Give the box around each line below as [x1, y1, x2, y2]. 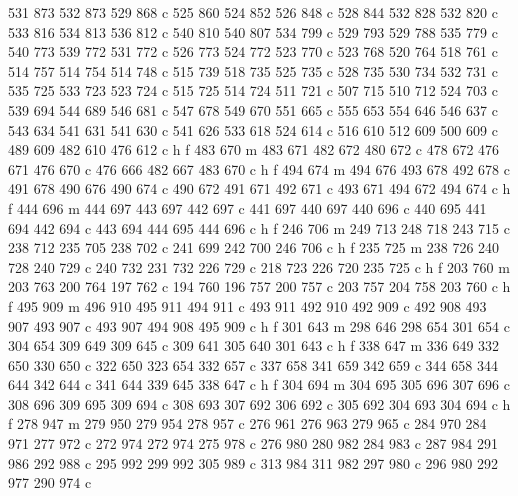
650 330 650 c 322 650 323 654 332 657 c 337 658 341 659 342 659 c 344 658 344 [8, 354, 498, 375]
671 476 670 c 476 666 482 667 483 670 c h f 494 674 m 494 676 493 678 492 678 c [8, 158, 510, 179]
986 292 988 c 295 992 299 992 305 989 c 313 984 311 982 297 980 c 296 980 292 [8, 452, 498, 473]
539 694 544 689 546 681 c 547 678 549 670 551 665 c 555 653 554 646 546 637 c [8, 99, 498, 120]
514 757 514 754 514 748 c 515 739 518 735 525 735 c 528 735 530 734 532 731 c [8, 60, 498, 81]
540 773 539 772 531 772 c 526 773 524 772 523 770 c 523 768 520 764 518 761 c [8, 41, 498, 62]
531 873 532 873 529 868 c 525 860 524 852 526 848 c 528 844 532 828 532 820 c [8, 2, 498, 22]
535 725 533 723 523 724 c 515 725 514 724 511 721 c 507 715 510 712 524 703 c [8, 80, 498, 101]
